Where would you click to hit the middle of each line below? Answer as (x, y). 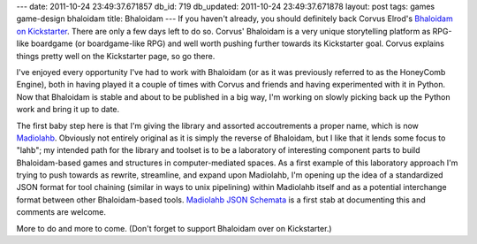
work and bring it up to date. (68, 110)
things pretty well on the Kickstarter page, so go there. (116, 56)
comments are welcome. (61, 212)
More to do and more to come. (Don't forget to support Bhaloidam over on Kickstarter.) (174, 228)
